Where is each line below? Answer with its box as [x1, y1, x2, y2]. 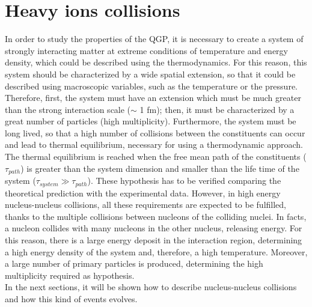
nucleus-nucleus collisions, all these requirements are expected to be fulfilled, [5, 198, 287, 211]
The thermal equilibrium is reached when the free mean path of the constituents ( [5, 150, 307, 163]
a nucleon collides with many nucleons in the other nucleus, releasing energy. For [5, 222, 302, 234]
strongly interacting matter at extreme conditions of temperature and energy [5, 44, 288, 56]
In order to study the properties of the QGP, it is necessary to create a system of [5, 32, 304, 45]
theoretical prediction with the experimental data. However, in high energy [5, 186, 281, 199]
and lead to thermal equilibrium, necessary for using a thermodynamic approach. [5, 138, 303, 151]
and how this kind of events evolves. [5, 292, 138, 305]
